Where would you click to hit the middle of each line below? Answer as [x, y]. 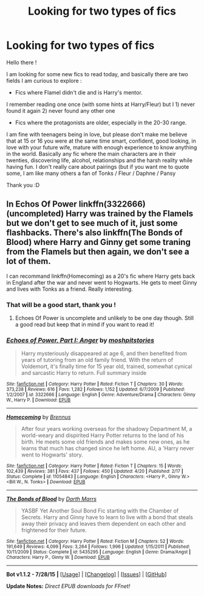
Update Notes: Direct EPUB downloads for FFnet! [68, 586]
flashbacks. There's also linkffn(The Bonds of [95, 233]
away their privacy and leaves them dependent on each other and [104, 524]
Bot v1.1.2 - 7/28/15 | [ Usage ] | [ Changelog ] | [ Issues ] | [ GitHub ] [87, 575]
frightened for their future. [54, 530]
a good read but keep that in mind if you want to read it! [85, 325]
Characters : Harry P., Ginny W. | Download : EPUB [58, 558]
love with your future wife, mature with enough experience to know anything [102, 147]
